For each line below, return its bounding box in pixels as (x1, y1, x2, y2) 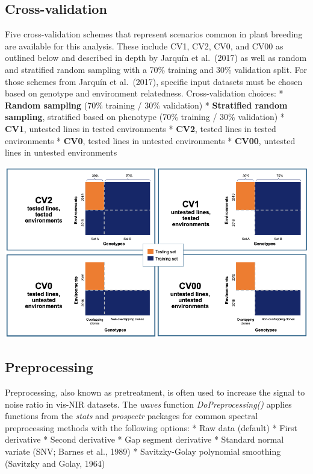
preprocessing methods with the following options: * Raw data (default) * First (5, 421, 297, 434)
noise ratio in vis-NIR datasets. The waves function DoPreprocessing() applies (5, 397, 292, 410)
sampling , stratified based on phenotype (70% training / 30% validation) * (5, 110, 285, 123)
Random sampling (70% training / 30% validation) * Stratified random (5, 98, 288, 111)
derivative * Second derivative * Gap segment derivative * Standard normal (5, 433, 284, 446)
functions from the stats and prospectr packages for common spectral (5, 409, 258, 422)
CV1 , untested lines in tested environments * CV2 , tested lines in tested (5, 122, 276, 134)
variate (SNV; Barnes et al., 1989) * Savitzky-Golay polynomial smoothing (5, 445, 281, 457)
